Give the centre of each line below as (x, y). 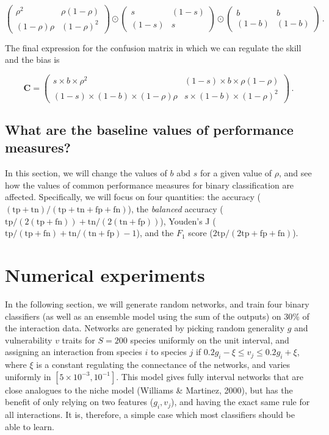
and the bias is (32, 59)
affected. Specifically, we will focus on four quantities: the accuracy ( (133, 197)
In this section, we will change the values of (86, 173)
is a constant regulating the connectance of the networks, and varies (163, 365)
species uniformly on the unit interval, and (210, 340)
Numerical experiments (105, 274)
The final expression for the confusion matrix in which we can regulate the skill (153, 47)
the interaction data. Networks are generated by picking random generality (145, 328)
